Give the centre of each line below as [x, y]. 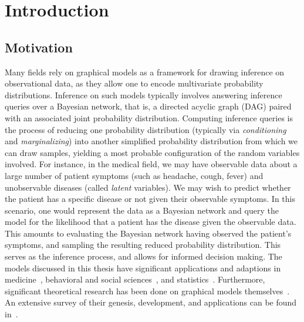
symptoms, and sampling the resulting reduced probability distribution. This [143, 245]
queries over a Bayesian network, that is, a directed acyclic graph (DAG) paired [148, 106]
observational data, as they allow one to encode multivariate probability [134, 83]
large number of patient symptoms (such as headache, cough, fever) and [134, 175]
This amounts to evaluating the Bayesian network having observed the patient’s [148, 233]
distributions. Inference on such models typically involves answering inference [143, 94]
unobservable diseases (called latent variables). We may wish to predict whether [148, 187]
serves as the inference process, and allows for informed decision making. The [143, 256]
